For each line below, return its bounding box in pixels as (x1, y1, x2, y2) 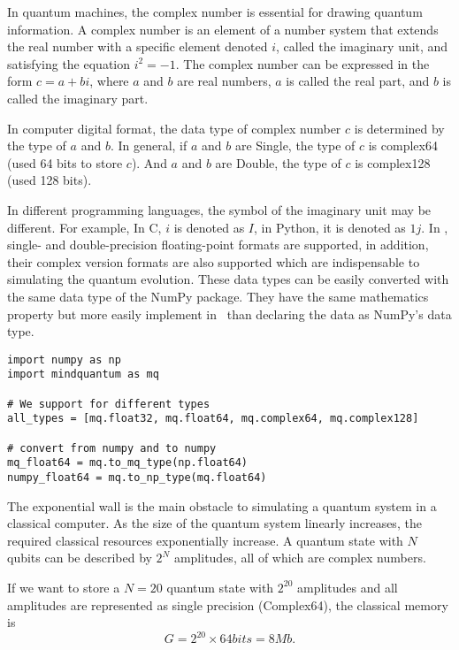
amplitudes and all (297, 577, 398, 596)
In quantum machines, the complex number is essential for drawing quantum (7, 3, 423, 20)
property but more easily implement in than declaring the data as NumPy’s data (7, 304, 452, 323)
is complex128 (355, 153, 431, 172)
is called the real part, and (286, 72, 430, 90)
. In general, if (110, 136, 187, 155)
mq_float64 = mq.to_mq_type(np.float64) (7, 456, 249, 470)
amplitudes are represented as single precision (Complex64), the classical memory (7, 595, 448, 614)
